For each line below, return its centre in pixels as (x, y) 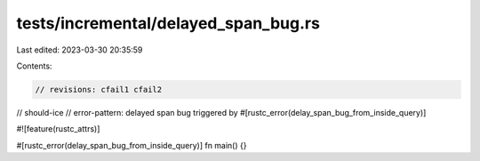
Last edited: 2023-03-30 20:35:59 (80, 50)
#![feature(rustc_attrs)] (58, 129)
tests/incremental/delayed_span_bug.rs (168, 23)
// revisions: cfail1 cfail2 (99, 89)
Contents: (34, 66)
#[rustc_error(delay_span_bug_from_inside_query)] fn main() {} (132, 145)
